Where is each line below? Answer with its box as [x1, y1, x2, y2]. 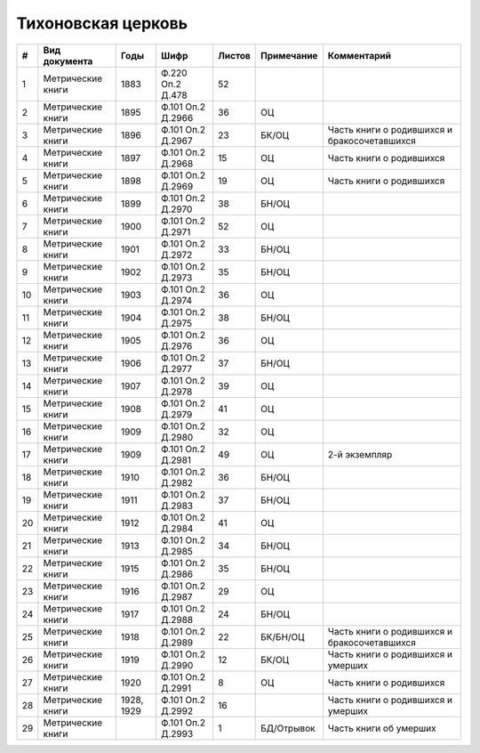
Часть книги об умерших [327, 722, 436, 734]
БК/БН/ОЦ [260, 630, 305, 643]
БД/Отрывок [260, 722, 316, 734]
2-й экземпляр [327, 448, 393, 460]
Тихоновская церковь [16, 13, 188, 33]
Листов [218, 49, 251, 61]
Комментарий [327, 49, 391, 61]
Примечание [260, 49, 318, 61]
